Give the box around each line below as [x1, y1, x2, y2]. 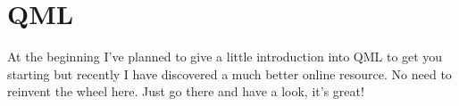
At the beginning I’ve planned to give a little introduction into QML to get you [7, 47, 443, 66]
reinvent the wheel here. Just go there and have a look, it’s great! [7, 82, 364, 101]
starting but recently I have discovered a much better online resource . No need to [7, 64, 452, 83]
